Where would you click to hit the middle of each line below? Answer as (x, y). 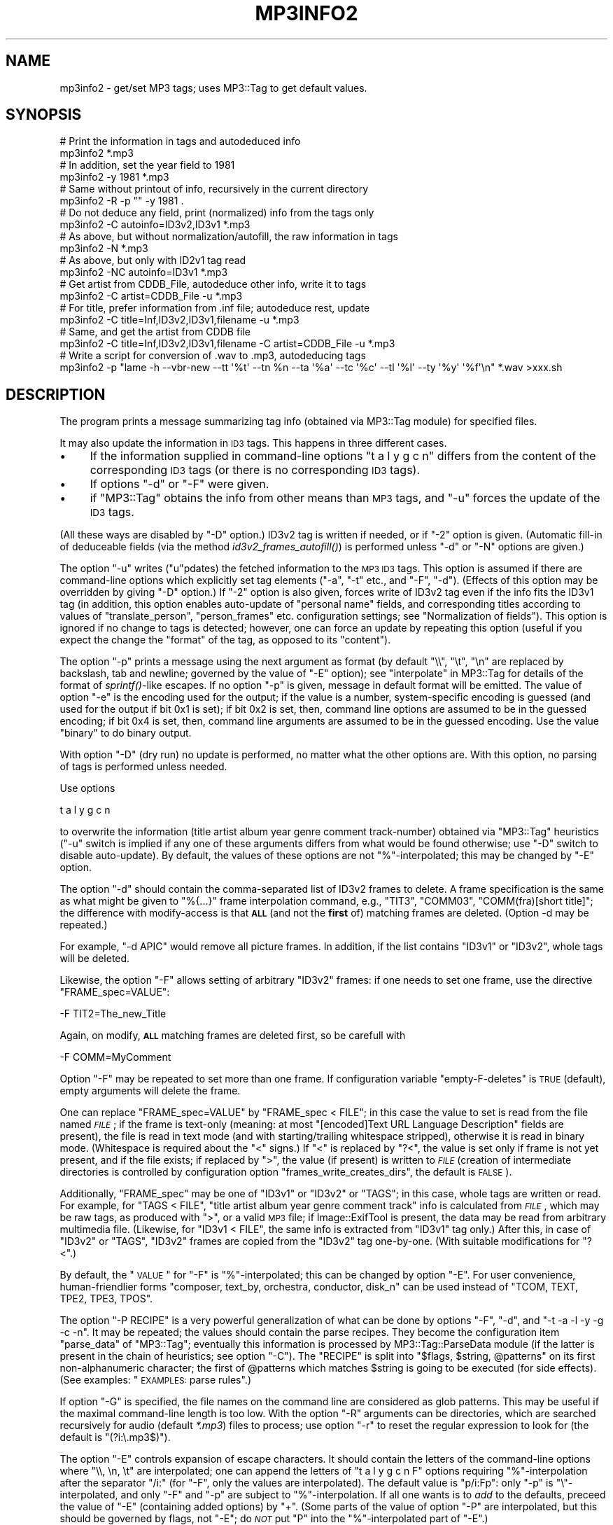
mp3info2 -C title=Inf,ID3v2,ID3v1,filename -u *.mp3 (179, 320)
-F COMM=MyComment (115, 1057)
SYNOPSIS (44, 115)
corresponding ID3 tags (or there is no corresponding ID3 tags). (255, 470)
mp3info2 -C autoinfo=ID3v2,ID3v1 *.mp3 (155, 225)
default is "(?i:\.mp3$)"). (115, 1437)
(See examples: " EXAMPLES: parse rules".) (156, 1380)
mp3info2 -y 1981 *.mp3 (114, 177)
